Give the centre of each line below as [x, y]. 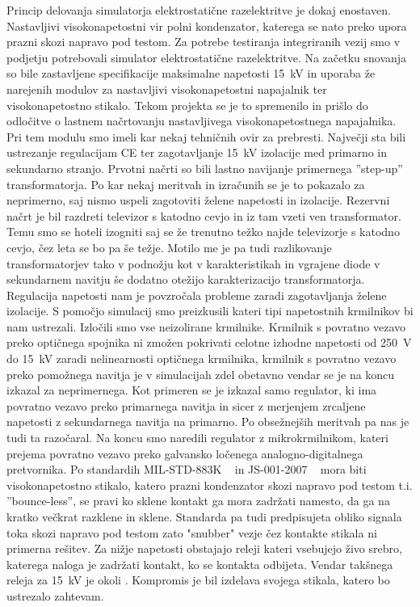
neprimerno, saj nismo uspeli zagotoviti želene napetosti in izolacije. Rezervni [198, 200]
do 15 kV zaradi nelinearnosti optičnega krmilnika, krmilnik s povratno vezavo [202, 358]
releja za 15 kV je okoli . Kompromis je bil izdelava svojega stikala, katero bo [198, 580]
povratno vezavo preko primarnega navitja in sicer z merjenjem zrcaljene [186, 405]
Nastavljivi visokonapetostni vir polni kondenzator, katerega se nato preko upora [207, 25]
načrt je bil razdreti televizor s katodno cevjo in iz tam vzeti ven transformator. [204, 215]
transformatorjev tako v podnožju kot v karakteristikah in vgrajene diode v [193, 263]
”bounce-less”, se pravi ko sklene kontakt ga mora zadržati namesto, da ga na [198, 501]
